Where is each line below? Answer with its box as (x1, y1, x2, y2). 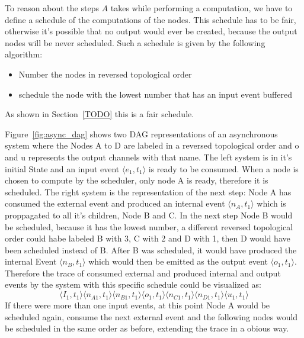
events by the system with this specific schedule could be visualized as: (5, 278, 262, 291)
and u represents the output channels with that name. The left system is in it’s (5, 150, 292, 163)
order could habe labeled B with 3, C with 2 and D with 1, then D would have (5, 232, 290, 244)
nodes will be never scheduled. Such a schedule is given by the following (5, 36, 265, 49)
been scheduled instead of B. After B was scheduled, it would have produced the (5, 243, 297, 256)
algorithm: (5, 48, 43, 60)
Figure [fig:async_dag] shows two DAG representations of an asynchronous (5, 127, 278, 140)
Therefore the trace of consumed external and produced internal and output (5, 266, 281, 279)
